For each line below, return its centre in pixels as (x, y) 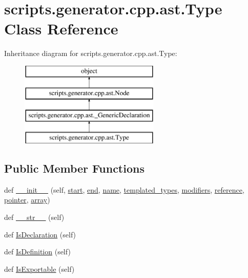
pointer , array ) (27, 200)
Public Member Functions (74, 168)
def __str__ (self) (34, 217)
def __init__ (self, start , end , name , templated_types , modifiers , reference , (124, 189)
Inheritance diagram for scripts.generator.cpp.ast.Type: (91, 53)
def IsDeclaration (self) (40, 234)
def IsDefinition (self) (37, 252)
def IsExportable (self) (39, 268)
